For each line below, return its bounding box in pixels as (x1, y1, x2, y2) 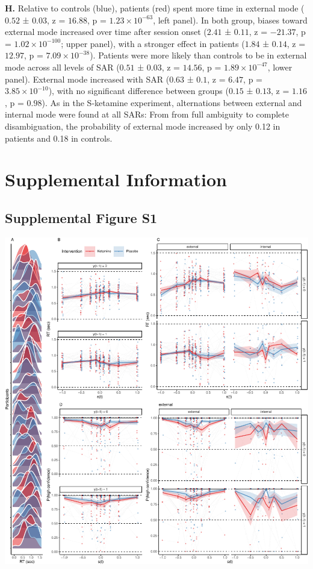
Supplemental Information (5, 167, 227, 192)
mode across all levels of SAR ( (5, 60, 120, 73)
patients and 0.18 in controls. (5, 131, 113, 144)
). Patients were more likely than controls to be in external (90, 49, 307, 61)
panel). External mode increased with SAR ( (5, 72, 170, 85)
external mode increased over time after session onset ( (5, 25, 207, 38)
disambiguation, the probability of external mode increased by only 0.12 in (5, 119, 280, 132)
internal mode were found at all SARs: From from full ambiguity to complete (5, 108, 289, 121)
